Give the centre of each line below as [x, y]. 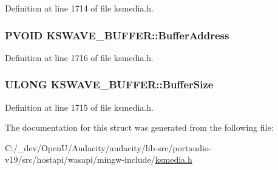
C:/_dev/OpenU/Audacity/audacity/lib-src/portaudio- [108, 147]
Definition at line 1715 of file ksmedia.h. [79, 107]
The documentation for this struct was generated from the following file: [139, 127]
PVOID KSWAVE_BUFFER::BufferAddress [117, 35]
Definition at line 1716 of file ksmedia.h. [79, 57]
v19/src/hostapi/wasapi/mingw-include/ [80, 159]
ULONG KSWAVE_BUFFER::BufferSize [109, 84]
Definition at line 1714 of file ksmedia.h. [79, 8]
